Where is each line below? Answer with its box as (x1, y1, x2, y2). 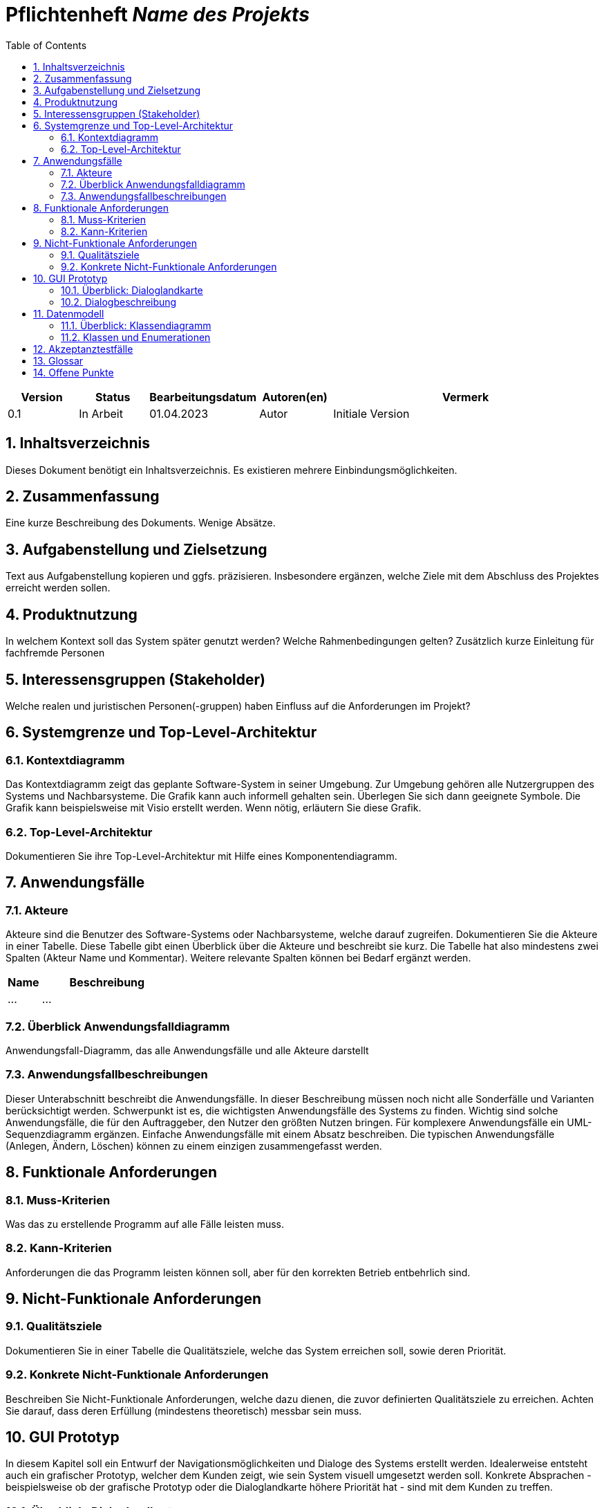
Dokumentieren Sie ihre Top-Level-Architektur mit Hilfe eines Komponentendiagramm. (6, 849, 397, 862)
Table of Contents (6, 39, 87, 51)
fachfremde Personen (6, 647, 105, 659)
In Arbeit (79, 406, 123, 421)
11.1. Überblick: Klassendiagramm (61, 319, 211, 331)
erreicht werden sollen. (6, 582, 111, 594)
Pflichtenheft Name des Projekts (6, 3, 310, 26)
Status (95, 389, 131, 404)
